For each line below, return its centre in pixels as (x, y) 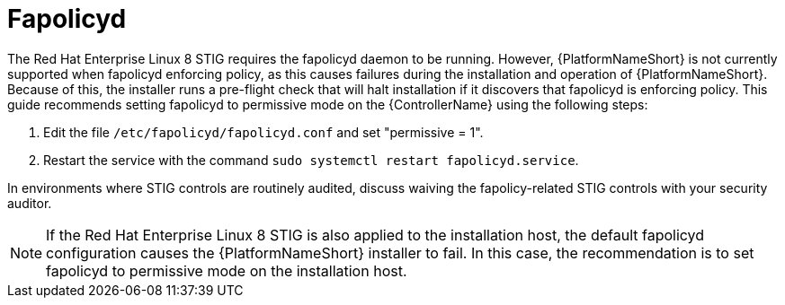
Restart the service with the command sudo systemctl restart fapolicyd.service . (311, 160)
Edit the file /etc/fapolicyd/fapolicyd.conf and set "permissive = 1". (263, 132)
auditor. (30, 203)
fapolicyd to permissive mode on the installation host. (227, 270)
